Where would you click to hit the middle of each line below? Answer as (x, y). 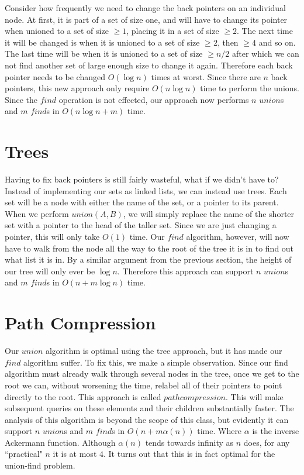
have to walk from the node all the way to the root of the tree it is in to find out (149, 248)
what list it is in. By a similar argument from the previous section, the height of (148, 259)
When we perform (37, 213)
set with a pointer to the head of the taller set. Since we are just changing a (141, 225)
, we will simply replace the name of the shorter (209, 213)
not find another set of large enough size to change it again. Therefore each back (149, 65)
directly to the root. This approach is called (83, 396)
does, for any (267, 442)
